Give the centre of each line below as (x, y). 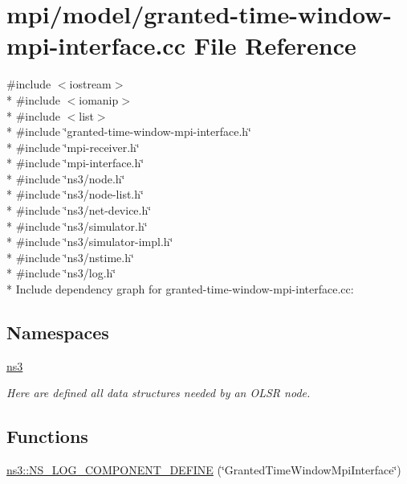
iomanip (99, 99)
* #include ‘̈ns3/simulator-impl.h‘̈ (90, 242)
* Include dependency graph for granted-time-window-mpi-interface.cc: (180, 289)
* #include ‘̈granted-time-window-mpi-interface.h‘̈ (129, 131)
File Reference (275, 45)
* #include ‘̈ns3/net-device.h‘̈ (79, 210)
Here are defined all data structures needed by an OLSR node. (159, 393)
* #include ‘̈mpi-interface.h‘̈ (75, 163)
